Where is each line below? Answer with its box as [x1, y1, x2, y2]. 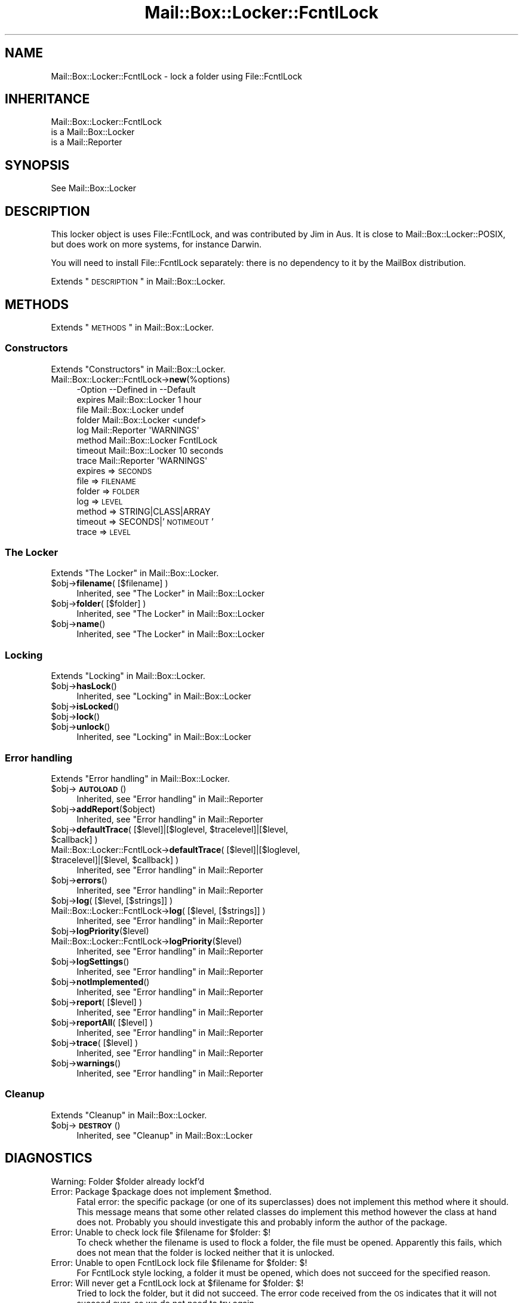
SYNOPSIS [5, 157, 70, 173]
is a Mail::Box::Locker [51, 127, 135, 137]
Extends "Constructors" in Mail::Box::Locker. [51, 363, 226, 374]
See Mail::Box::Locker [51, 183, 137, 194]
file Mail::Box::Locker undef [76, 404, 184, 415]
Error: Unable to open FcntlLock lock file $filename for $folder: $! [51, 1257, 307, 1268]
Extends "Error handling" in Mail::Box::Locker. [51, 773, 230, 784]
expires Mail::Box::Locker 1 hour [76, 394, 202, 405]
